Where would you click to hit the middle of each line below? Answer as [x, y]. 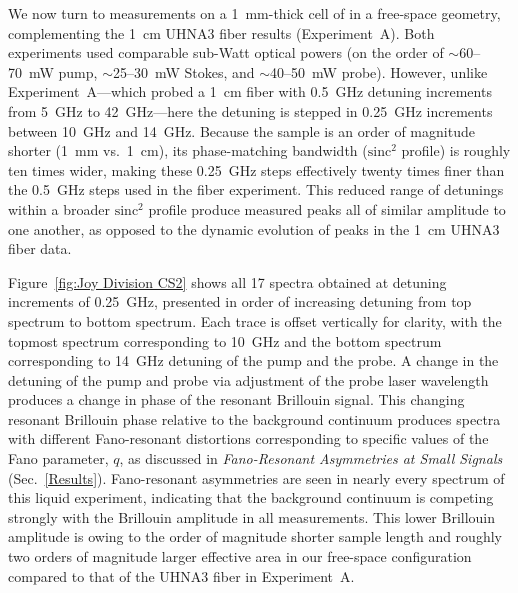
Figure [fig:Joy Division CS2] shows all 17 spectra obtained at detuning [227, 281]
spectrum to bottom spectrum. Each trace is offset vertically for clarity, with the [255, 320]
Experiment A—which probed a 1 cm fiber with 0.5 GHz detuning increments [250, 91]
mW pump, [63, 71]
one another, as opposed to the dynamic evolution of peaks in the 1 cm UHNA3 [254, 228]
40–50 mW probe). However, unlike [379, 71]
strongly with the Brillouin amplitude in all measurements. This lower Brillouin [252, 516]
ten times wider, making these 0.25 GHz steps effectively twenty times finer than [256, 169]
